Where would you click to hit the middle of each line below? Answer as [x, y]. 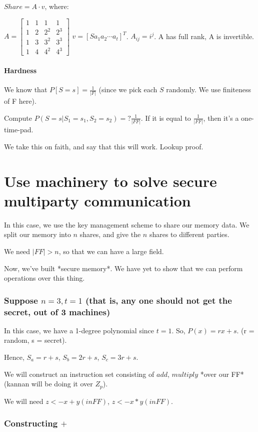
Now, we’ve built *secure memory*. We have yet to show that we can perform [123, 268]
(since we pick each [128, 89]
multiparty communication [97, 200]
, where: [57, 6]
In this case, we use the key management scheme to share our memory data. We [127, 224]
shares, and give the [110, 234]
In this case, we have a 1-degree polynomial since [79, 330]
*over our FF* [222, 374]
